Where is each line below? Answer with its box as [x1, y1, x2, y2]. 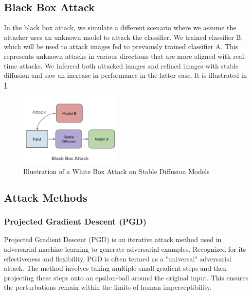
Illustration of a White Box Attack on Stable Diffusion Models [23, 166, 210, 176]
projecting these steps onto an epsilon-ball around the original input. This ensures [4, 272, 249, 282]
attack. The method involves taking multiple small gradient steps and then [4, 263, 227, 273]
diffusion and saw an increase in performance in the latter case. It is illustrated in [4, 70, 247, 80]
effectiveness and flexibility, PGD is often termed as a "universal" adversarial [4, 253, 232, 263]
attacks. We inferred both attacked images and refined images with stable [19, 60, 239, 70]
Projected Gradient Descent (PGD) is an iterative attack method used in [4, 234, 222, 244]
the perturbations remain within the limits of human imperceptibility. [4, 282, 212, 292]
